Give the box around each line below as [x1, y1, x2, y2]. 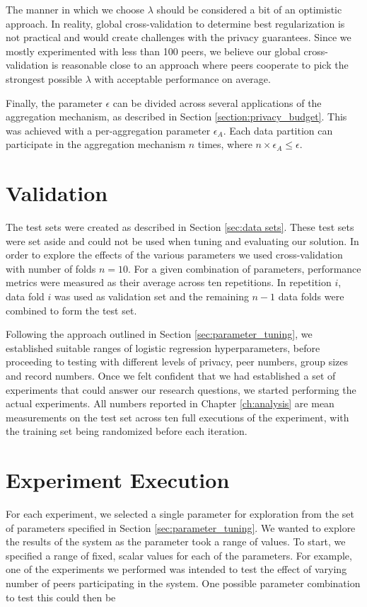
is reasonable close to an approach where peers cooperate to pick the [51, 57, 349, 72]
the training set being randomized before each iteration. [6, 424, 247, 438]
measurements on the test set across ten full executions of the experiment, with [6, 409, 349, 424]
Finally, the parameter [6, 95, 103, 110]
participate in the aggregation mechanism [6, 137, 186, 152]
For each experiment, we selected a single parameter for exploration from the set [6, 506, 354, 521]
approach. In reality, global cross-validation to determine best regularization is [6, 16, 345, 30]
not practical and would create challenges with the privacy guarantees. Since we [6, 30, 351, 45]
